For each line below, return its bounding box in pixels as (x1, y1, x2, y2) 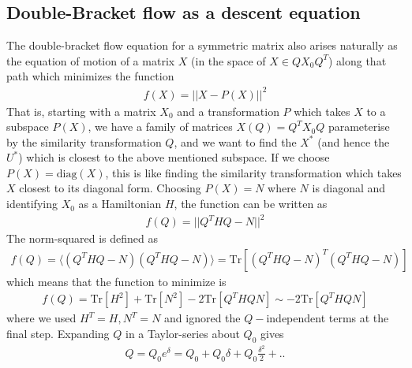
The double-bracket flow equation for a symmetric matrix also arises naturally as (6, 37, 398, 54)
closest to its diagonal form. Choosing (19, 180, 201, 196)
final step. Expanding (6, 325, 110, 342)
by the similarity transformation (6, 133, 162, 150)
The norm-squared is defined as (6, 230, 159, 247)
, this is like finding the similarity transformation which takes (105, 164, 402, 180)
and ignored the (164, 310, 241, 326)
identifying (6, 195, 58, 212)
